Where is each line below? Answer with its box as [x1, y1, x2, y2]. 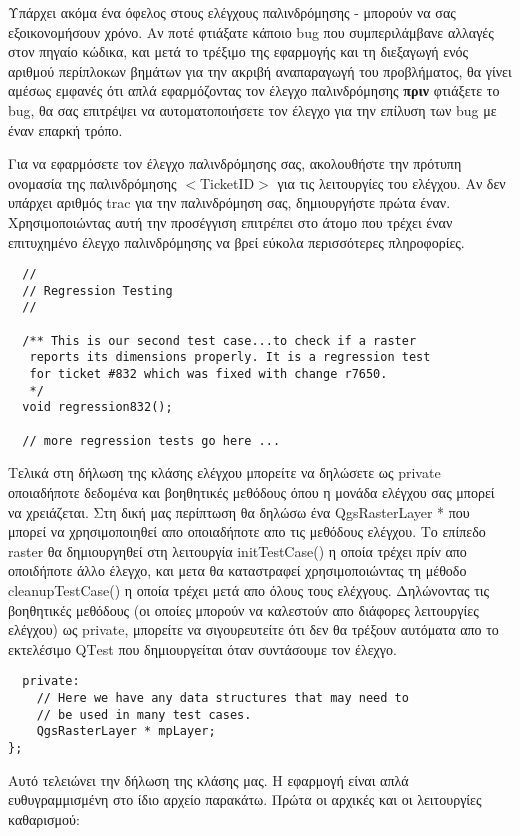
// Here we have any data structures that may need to [36, 690, 409, 705]
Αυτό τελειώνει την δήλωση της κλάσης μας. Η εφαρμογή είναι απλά [8, 769, 409, 790]
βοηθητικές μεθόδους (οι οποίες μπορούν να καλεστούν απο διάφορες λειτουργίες [8, 599, 479, 620]
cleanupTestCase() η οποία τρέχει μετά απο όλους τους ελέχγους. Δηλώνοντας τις [8, 579, 490, 600]
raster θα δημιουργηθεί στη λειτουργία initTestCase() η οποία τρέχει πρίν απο [8, 540, 467, 561]
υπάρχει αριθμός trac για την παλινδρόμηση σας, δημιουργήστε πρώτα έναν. [8, 192, 451, 213]
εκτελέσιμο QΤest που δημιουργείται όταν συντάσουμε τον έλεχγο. [8, 638, 397, 659]
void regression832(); [22, 400, 173, 415]
